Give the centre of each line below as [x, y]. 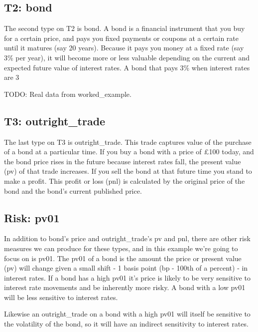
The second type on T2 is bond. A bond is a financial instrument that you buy [125, 28]
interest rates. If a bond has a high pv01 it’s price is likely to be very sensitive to [127, 277]
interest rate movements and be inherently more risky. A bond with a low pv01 [125, 287]
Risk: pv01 [32, 217]
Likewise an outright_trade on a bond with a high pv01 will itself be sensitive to [127, 314]
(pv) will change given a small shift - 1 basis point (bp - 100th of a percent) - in [126, 268]
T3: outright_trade [55, 121]
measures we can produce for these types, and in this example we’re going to [121, 248]
